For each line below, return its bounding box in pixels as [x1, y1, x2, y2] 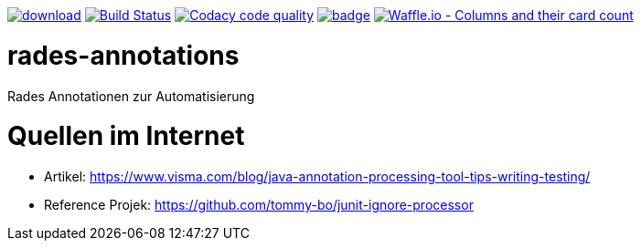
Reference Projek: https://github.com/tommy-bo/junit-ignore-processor [44, 197, 474, 212]
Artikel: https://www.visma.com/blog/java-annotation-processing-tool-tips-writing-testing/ [44, 169, 591, 184]
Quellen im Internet [7, 120, 245, 152]
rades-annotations [7, 39, 240, 71]
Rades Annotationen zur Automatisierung [7, 88, 255, 104]
